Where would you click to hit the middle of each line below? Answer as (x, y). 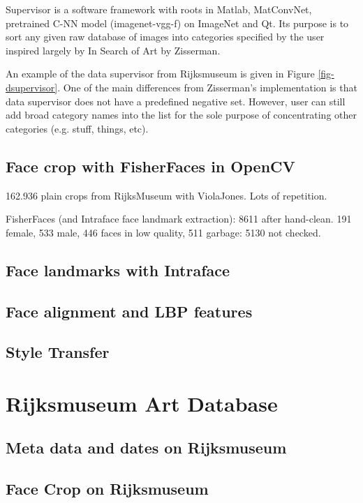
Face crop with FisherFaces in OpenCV (150, 166)
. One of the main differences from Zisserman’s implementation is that (207, 87)
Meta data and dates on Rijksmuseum (146, 448)
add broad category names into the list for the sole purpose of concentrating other (181, 115)
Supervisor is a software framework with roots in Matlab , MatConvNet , (159, 9)
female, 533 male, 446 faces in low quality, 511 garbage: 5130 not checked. (163, 232)
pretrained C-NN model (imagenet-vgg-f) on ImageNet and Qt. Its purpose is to (177, 23)
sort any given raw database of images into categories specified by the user (165, 37)
